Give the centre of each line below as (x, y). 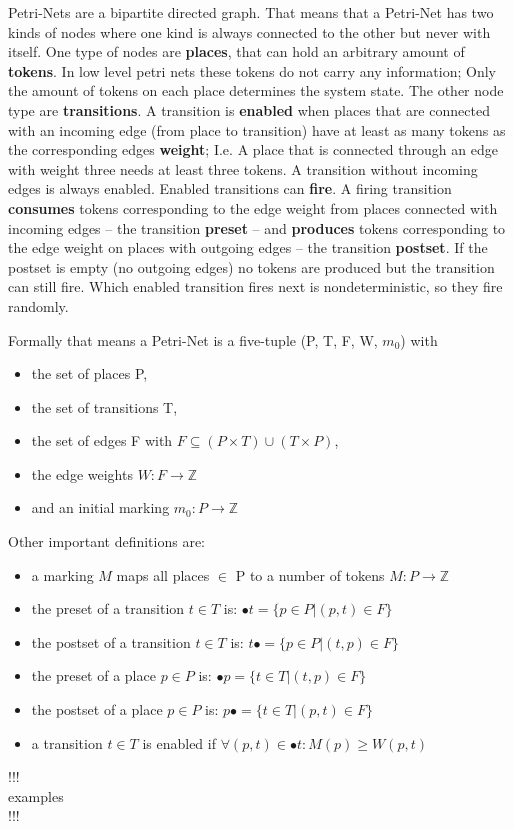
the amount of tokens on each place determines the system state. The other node (256, 90)
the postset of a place (97, 709)
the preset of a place (93, 675)
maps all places (163, 574)
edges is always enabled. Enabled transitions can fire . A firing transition (230, 188)
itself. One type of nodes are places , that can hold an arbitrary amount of (236, 51)
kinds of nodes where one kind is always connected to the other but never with (249, 31)
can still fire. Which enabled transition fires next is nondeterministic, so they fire (255, 286)
